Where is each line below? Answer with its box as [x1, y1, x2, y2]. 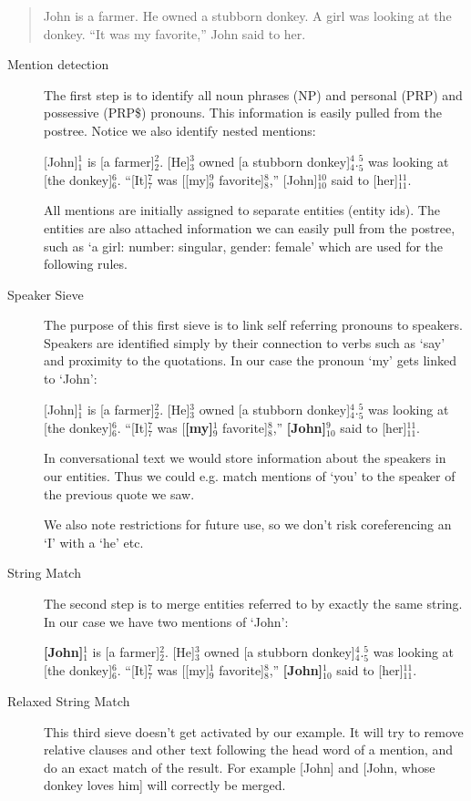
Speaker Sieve [7, 284, 84, 303]
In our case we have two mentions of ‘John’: [44, 611, 289, 631]
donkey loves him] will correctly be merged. [44, 775, 286, 795]
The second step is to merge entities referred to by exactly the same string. [44, 593, 463, 612]
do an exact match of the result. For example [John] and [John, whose [44, 757, 435, 776]
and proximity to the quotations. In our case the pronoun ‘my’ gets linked [44, 351, 457, 370]
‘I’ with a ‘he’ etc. [44, 532, 144, 551]
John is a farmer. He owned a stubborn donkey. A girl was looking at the [43, 6, 452, 25]
